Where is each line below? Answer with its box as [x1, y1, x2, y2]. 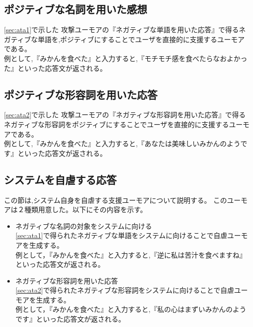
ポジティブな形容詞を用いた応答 [4, 87, 158, 102]
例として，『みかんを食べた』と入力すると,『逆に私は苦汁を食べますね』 [15, 249, 247, 260]
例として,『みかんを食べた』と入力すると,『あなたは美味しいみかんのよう [4, 138, 241, 149]
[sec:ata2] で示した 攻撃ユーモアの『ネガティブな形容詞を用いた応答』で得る [4, 109, 246, 120]
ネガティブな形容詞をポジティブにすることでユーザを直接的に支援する [4, 119, 229, 129]
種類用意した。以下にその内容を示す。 [24, 204, 147, 215]
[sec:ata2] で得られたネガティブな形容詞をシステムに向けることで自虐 [15, 285, 234, 295]
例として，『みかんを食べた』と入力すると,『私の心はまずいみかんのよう [15, 304, 247, 314]
